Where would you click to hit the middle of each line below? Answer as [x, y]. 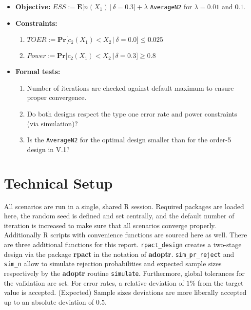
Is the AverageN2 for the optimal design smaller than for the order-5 [129, 140]
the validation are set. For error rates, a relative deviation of [94, 282]
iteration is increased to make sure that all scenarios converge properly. [110, 225]
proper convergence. [57, 97]
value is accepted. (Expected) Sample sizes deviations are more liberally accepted [125, 292]
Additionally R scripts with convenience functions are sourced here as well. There [125, 235]
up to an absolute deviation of [49, 301]
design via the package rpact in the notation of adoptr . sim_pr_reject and [119, 254]
